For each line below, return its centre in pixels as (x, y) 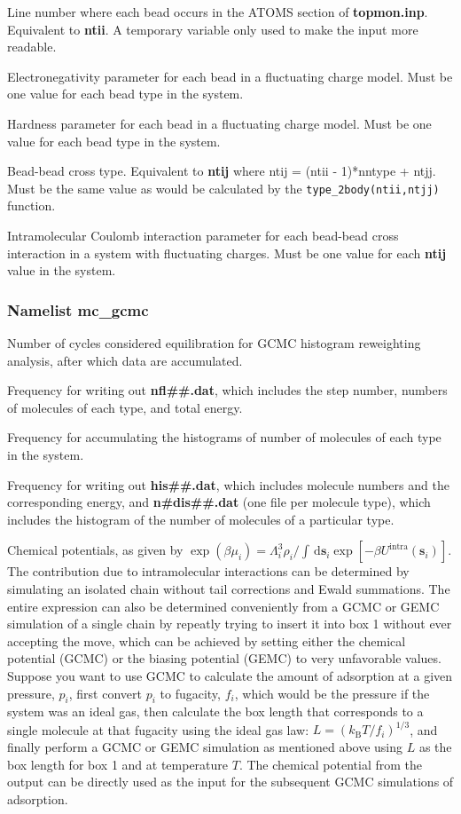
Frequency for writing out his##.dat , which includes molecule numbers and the (228, 484)
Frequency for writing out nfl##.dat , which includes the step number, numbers (227, 390)
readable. (32, 47)
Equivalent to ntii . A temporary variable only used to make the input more (213, 29)
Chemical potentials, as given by (95, 550)
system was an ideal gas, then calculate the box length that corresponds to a (215, 711)
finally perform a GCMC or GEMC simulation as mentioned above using (205, 746)
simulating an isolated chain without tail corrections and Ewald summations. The (229, 588)
